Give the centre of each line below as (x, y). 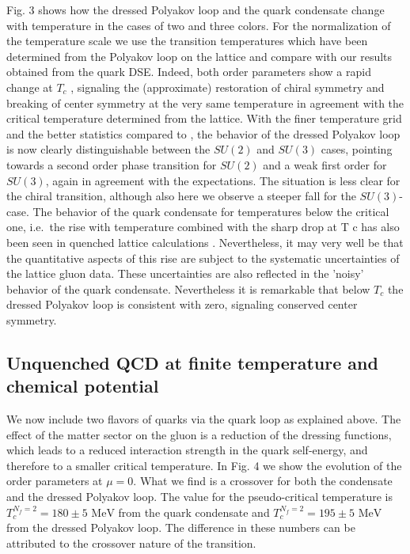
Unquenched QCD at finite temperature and (192, 362)
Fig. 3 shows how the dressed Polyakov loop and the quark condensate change (196, 9)
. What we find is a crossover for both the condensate (263, 481)
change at (30, 87)
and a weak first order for (325, 164)
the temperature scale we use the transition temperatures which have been (187, 41)
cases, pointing (357, 149)
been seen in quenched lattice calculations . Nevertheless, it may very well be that (205, 242)
